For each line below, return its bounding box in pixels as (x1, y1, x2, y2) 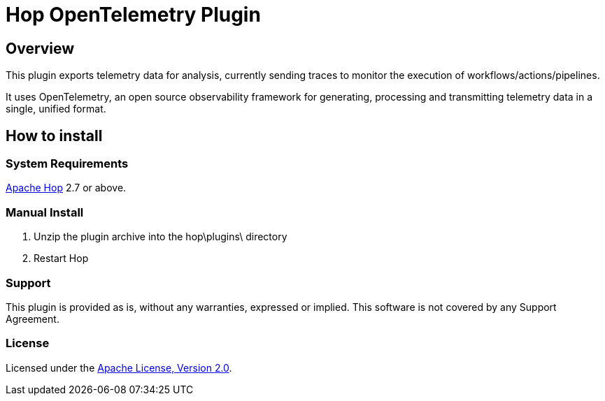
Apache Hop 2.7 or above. (6, 182, 127, 194)
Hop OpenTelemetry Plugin (6, 3, 261, 27)
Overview (6, 39, 75, 57)
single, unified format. (6, 103, 106, 115)
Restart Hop (34, 252, 89, 265)
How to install (6, 126, 103, 145)
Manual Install (6, 205, 84, 219)
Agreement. (6, 312, 59, 325)
